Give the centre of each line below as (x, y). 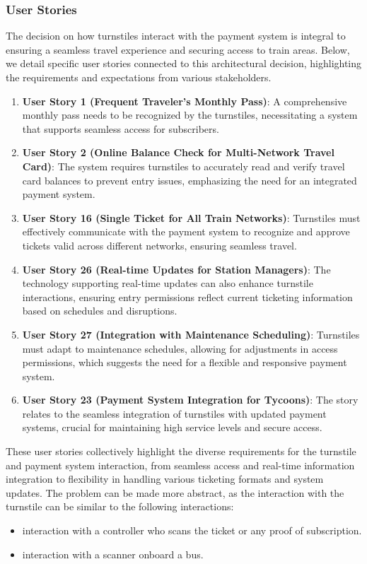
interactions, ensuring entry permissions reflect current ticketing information (187, 296)
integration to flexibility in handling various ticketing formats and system (165, 479)
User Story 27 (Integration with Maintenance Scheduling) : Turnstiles (191, 334)
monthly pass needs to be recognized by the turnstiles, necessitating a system (190, 115)
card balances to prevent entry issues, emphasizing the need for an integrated (190, 180)
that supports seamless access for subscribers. (121, 128)
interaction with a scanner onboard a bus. (113, 554)
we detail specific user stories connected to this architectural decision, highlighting (184, 63)
